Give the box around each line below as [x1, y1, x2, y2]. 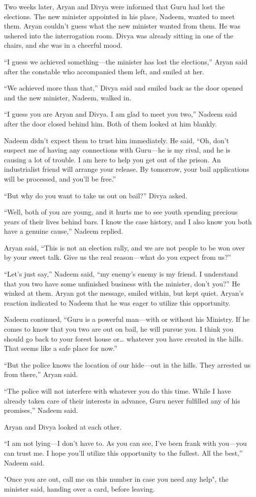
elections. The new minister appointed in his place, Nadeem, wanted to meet [4, 11, 235, 21]
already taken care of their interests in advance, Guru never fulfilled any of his [4, 395, 240, 405]
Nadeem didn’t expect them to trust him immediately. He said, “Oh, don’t [4, 135, 229, 145]
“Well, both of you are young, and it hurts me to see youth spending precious [4, 207, 238, 217]
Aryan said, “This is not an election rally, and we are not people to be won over [4, 242, 245, 252]
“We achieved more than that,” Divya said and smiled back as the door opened [4, 83, 243, 93]
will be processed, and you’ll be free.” [4, 173, 116, 184]
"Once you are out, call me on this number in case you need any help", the [4, 474, 228, 484]
